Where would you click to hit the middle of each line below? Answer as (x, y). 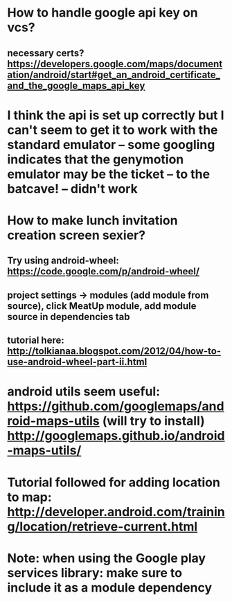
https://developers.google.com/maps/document (115, 64)
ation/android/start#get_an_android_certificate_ (114, 74)
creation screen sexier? (77, 235)
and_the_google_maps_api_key (76, 86)
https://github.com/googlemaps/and (116, 406)
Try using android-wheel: (63, 261)
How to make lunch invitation (92, 220)
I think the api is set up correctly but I (116, 115)
